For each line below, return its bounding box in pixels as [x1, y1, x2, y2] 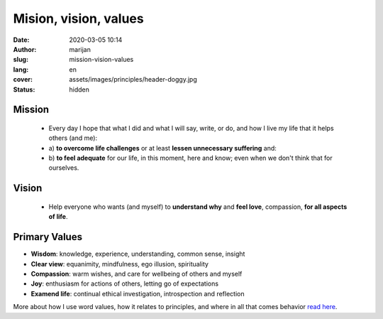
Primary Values [13, 231, 83, 243]
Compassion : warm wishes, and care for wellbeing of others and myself [30, 269, 243, 278]
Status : [13, 85, 35, 94]
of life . [48, 212, 68, 221]
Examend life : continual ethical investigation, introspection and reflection [30, 289, 245, 298]
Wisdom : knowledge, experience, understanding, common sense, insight [30, 249, 245, 259]
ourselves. [48, 163, 79, 172]
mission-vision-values [69, 55, 134, 64]
